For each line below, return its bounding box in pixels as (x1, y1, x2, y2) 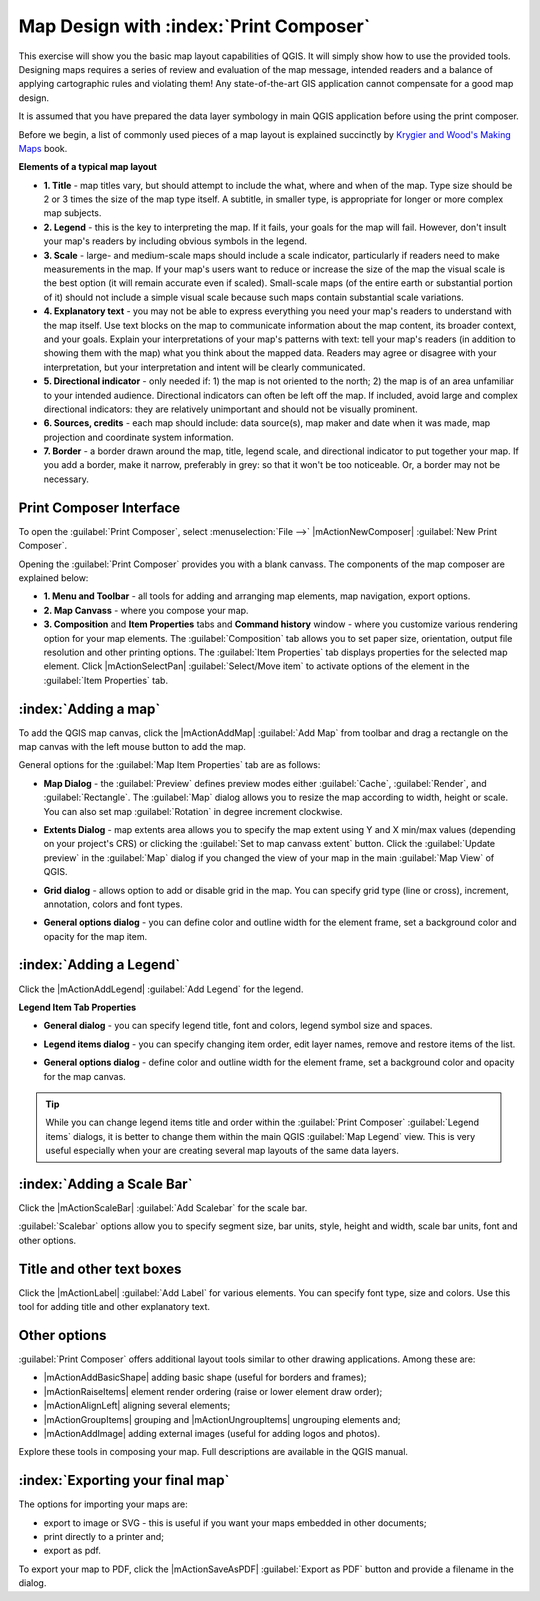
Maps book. (18, 142, 68, 154)
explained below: (18, 571, 89, 584)
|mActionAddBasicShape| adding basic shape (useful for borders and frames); (43, 1371, 367, 1384)
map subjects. (43, 207, 102, 219)
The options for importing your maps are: (18, 1498, 189, 1510)
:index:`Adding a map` (18, 700, 161, 717)
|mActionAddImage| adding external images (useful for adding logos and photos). (43, 1427, 380, 1439)
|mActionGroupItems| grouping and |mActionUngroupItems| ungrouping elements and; (43, 1413, 401, 1425)
